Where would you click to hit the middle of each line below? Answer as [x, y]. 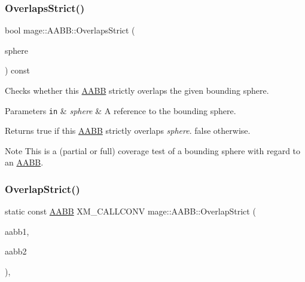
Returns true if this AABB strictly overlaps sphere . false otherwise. [128, 131]
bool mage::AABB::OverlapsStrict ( [70, 30]
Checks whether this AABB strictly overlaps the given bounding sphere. [137, 90]
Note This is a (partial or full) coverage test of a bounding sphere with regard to [153, 150]
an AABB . [24, 162]
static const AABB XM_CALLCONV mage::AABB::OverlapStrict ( [130, 211]
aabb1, [17, 231]
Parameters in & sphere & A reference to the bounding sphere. [121, 110]
